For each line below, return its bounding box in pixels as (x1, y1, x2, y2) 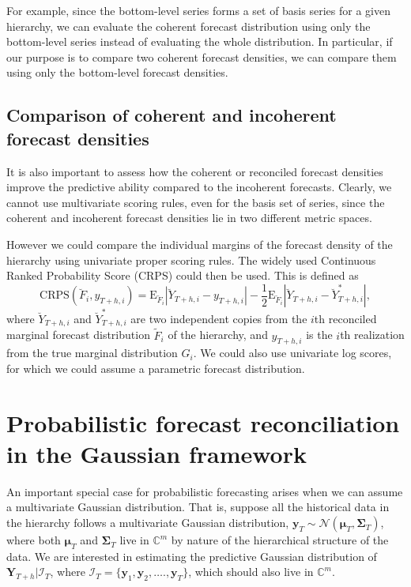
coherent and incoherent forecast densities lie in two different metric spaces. (6, 209, 372, 226)
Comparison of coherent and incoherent (6, 103, 337, 127)
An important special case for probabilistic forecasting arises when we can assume (6, 483, 403, 499)
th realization (340, 326, 405, 343)
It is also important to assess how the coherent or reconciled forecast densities (6, 163, 383, 179)
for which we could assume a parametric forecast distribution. (6, 359, 305, 376)
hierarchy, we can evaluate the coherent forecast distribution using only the (6, 17, 371, 34)
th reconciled (314, 310, 377, 326)
